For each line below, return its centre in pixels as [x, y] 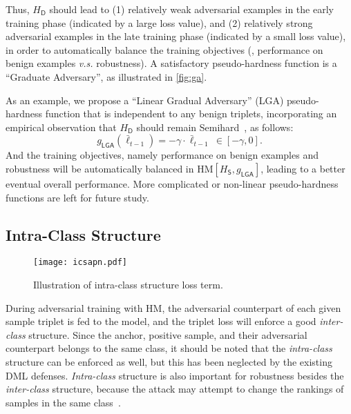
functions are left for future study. [77, 197]
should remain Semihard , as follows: [215, 127]
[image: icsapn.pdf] [80, 263]
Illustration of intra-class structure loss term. [128, 284]
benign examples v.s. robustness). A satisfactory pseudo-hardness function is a [171, 63]
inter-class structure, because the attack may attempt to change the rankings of [175, 389]
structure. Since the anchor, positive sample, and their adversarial [168, 334]
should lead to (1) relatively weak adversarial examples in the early [191, 9]
